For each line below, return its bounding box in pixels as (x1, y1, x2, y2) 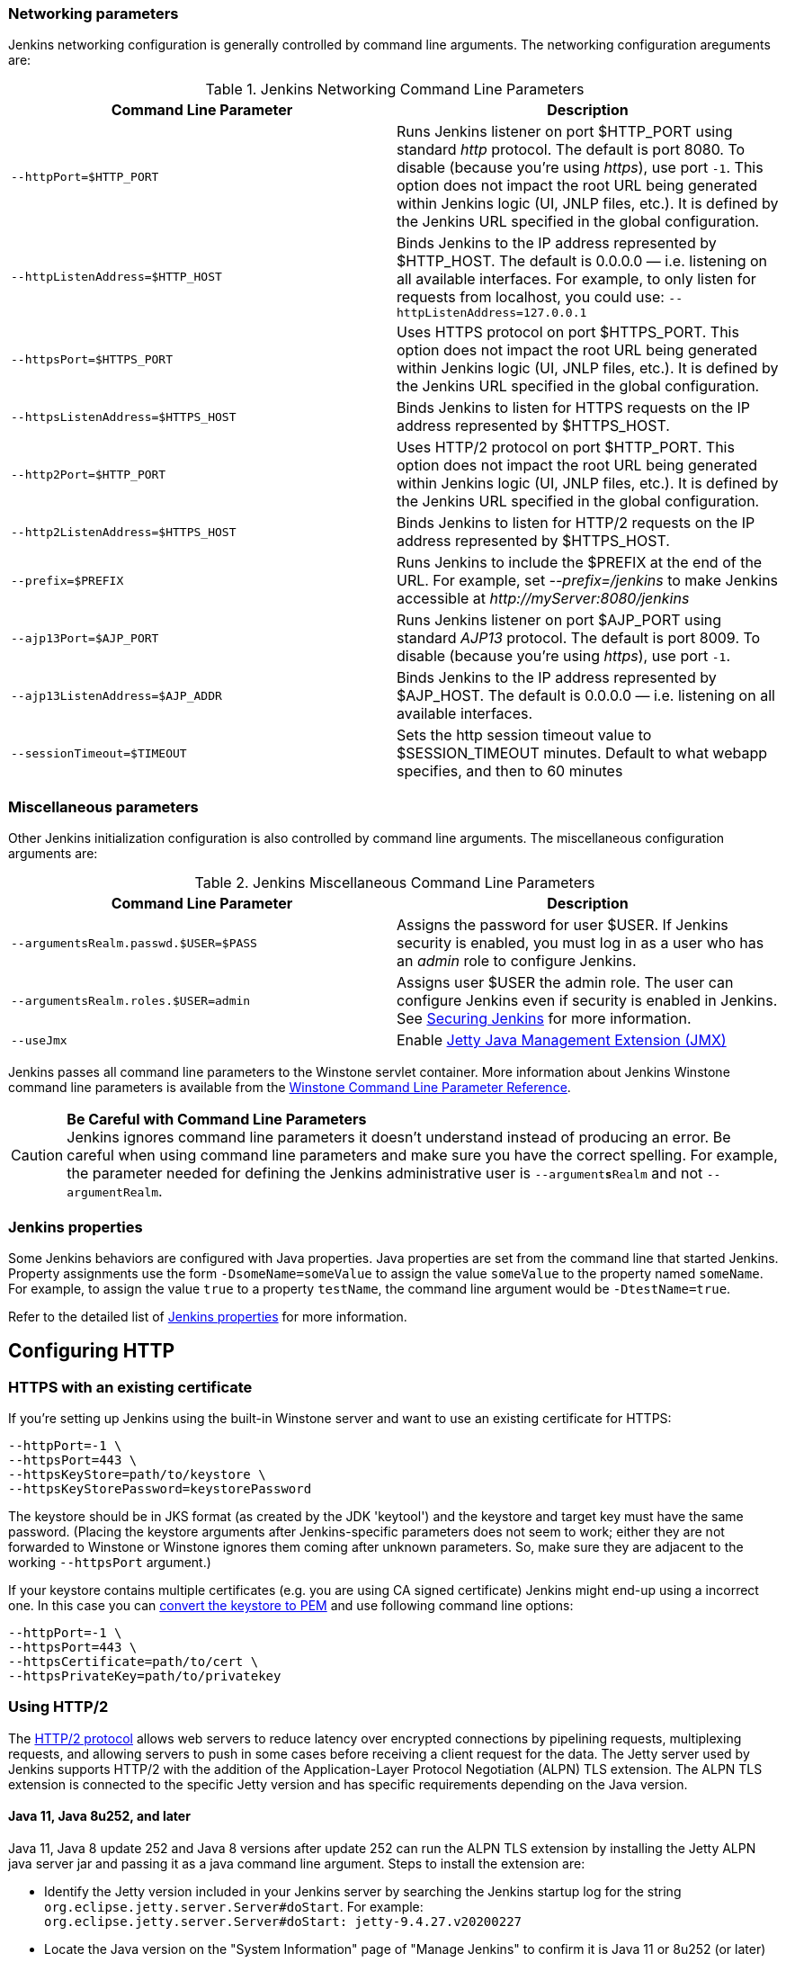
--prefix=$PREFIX (11, 573, 124, 587)
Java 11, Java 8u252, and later (8, 1808, 191, 1824)
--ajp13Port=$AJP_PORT (11, 631, 159, 645)
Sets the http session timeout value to (397, 726, 652, 745)
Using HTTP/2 (8, 1698, 109, 1716)
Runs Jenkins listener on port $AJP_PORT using (397, 611, 722, 630)
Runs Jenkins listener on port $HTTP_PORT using (397, 122, 733, 141)
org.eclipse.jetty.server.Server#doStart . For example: (44, 1899, 424, 1915)
